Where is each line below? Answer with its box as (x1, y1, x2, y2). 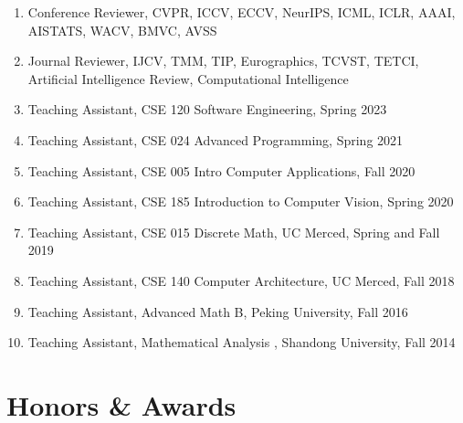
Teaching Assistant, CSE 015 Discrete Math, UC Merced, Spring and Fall (27, 222, 440, 241)
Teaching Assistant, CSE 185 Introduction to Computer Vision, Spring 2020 (27, 192, 454, 211)
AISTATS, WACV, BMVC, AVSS (27, 20, 217, 39)
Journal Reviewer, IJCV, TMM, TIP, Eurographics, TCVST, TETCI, (27, 51, 419, 70)
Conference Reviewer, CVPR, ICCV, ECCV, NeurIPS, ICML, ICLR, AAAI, (27, 3, 456, 21)
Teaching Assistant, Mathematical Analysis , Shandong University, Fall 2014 (27, 333, 456, 352)
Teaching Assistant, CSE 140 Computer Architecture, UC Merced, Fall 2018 (27, 270, 455, 290)
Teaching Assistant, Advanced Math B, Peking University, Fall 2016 (27, 301, 408, 321)
